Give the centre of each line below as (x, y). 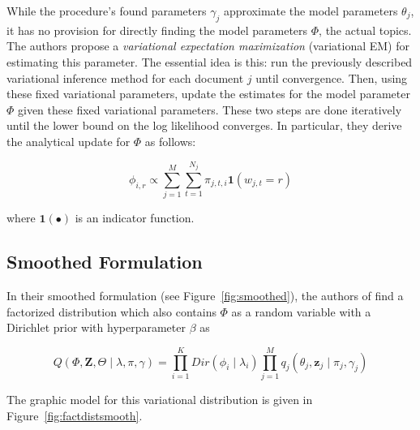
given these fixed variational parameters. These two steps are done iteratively (210, 109)
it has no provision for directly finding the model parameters (157, 30)
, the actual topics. (365, 30)
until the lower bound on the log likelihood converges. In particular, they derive (204, 125)
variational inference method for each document (125, 77)
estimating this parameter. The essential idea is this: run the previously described (210, 61)
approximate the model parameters (311, 11)
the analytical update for (69, 141)
